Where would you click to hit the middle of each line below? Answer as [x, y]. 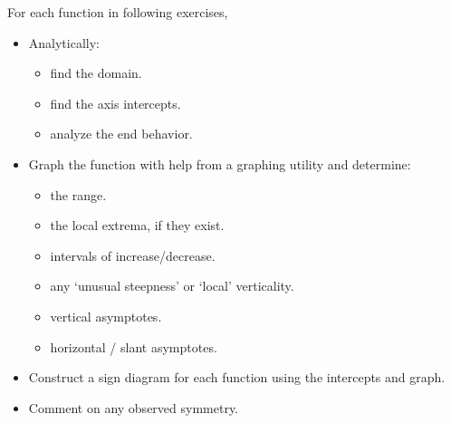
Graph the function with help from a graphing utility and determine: [220, 163]
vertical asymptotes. [106, 316]
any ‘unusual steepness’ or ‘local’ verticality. [172, 286]
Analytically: [64, 42]
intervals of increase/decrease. [133, 255]
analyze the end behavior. [121, 134]
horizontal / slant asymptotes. [134, 346]
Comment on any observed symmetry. [134, 407]
